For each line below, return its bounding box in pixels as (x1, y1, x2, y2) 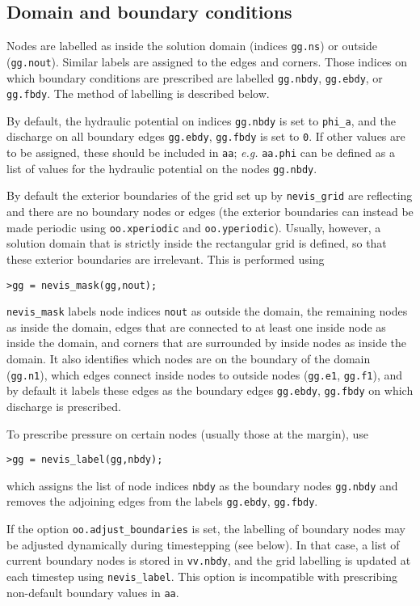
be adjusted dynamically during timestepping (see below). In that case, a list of (6, 536, 400, 553)
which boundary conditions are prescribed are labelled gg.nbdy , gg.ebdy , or (6, 69, 383, 86)
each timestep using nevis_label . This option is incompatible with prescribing (6, 568, 398, 585)
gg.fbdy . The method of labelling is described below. (6, 85, 270, 102)
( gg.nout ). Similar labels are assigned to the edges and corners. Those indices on (6, 53, 408, 70)
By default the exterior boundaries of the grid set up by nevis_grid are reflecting (6, 187, 413, 204)
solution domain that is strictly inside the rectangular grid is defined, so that (6, 235, 387, 252)
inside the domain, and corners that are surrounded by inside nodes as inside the (6, 334, 407, 351)
